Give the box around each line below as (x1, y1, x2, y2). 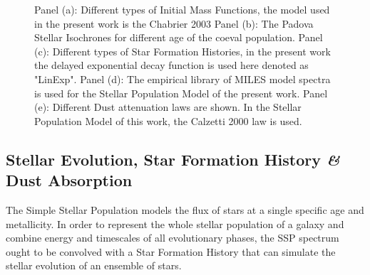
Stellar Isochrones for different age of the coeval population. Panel (34, 30, 323, 45)
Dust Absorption (6, 169, 133, 191)
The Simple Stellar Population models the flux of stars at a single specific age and (6, 202, 364, 217)
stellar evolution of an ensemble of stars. (6, 258, 182, 273)
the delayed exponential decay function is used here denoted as (34, 58, 309, 72)
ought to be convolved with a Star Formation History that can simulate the (6, 244, 336, 259)
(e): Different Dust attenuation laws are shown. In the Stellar (34, 99, 302, 114)
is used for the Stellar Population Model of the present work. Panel (34, 85, 328, 100)
